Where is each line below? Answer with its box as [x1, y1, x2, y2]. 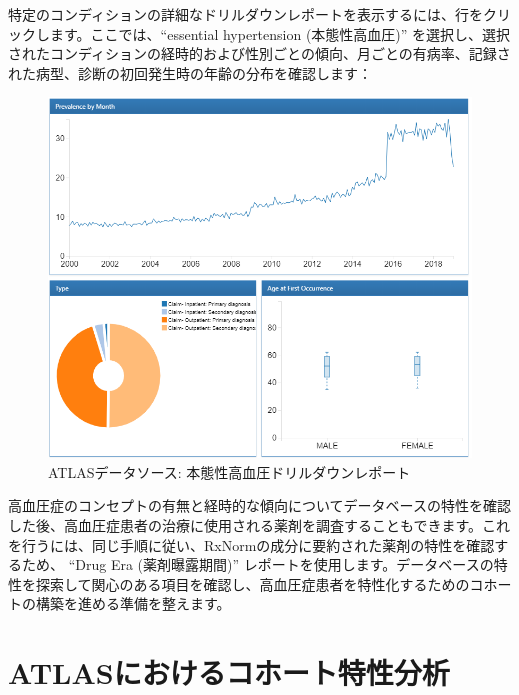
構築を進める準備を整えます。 [35, 593, 231, 614]
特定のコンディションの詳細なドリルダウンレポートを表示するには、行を [8, 4, 484, 24]
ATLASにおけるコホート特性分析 [8, 652, 450, 693]
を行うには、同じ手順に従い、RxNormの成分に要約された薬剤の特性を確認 [8, 534, 495, 555]
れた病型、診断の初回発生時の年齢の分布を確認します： [8, 62, 372, 83]
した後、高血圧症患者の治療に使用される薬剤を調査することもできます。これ [8, 514, 511, 535]
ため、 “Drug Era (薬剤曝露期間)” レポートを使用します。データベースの [21, 554, 494, 575]
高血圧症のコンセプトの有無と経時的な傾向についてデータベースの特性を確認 [8, 495, 511, 516]
